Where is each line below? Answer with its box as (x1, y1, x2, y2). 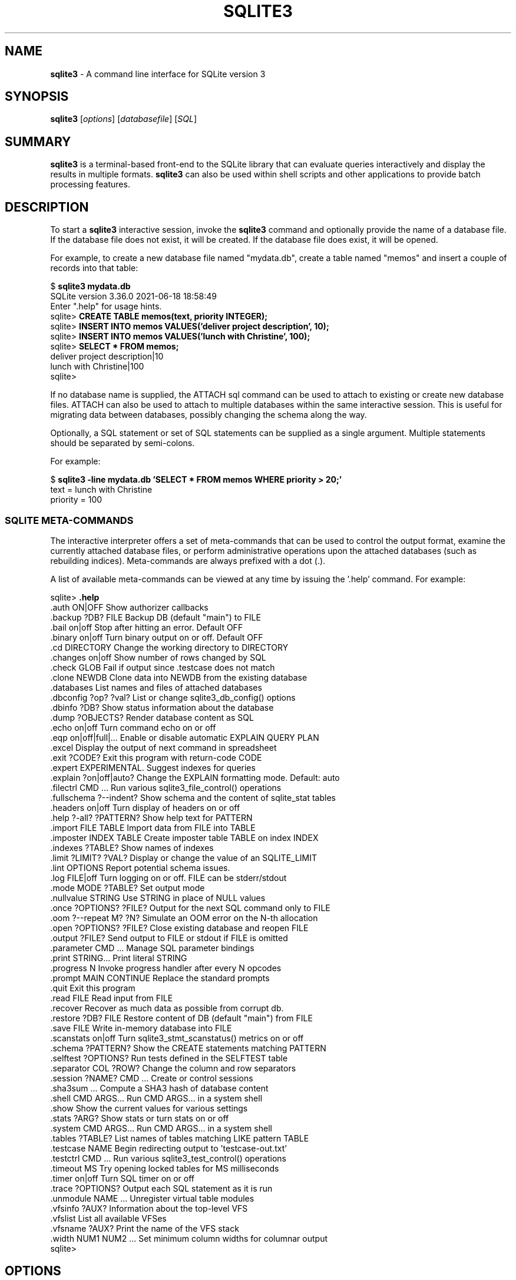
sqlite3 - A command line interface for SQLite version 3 (50, 68, 266, 79)
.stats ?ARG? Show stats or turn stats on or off (50, 1113, 229, 1123)
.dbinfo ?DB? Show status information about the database (50, 702, 274, 712)
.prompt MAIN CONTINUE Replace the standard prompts (50, 972, 270, 983)
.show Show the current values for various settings (50, 1103, 248, 1113)
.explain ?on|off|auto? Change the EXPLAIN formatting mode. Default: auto (50, 772, 340, 783)
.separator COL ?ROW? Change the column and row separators (50, 1063, 296, 1073)
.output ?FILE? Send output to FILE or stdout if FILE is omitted (50, 932, 288, 943)
